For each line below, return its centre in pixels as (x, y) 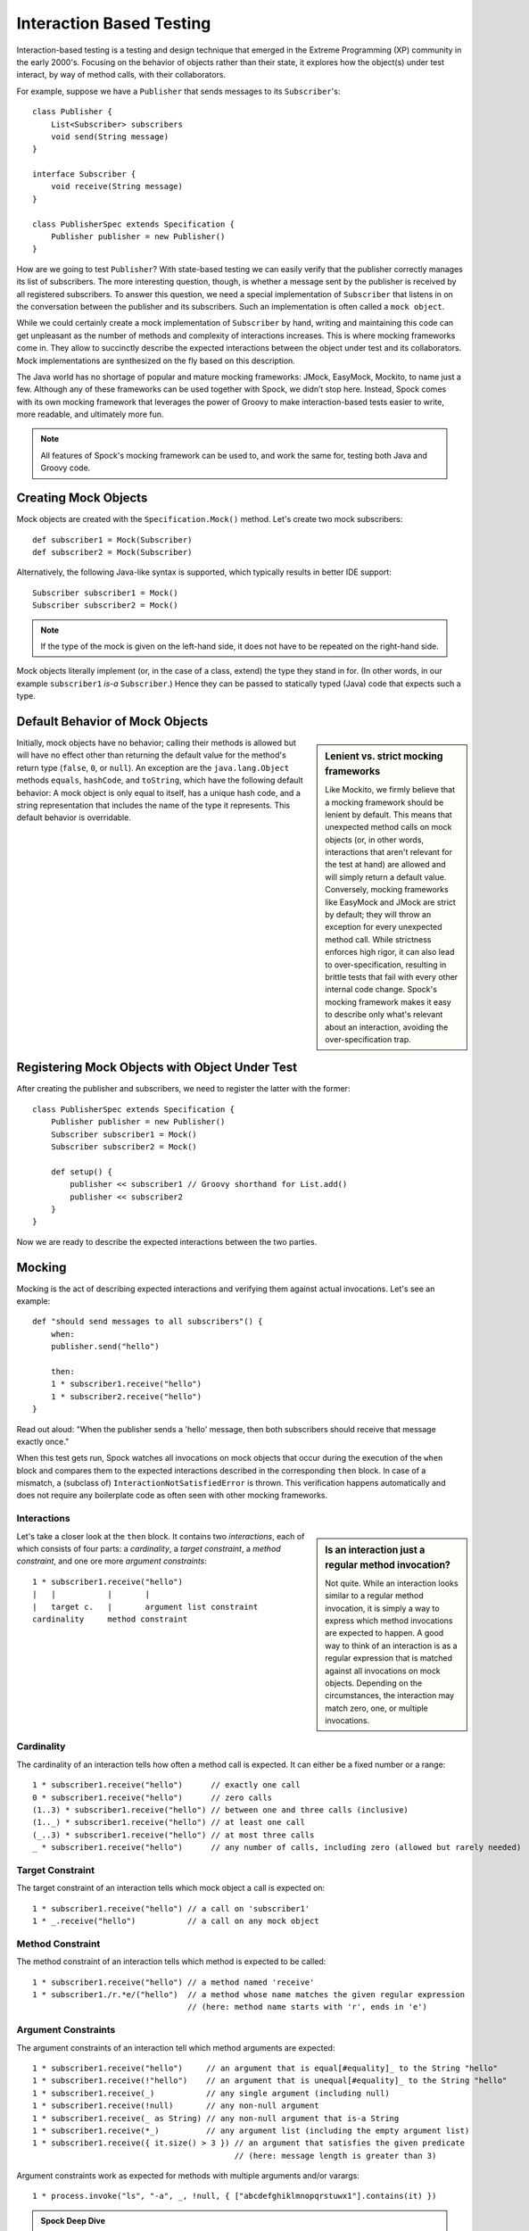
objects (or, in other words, (374, 840)
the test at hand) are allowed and (385, 865)
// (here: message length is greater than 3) (335, 2156)
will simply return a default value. (386, 877)
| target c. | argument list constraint (145, 1607)
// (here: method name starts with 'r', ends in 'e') (308, 2007)
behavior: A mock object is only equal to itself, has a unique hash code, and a (158, 792)
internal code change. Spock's (381, 990)
